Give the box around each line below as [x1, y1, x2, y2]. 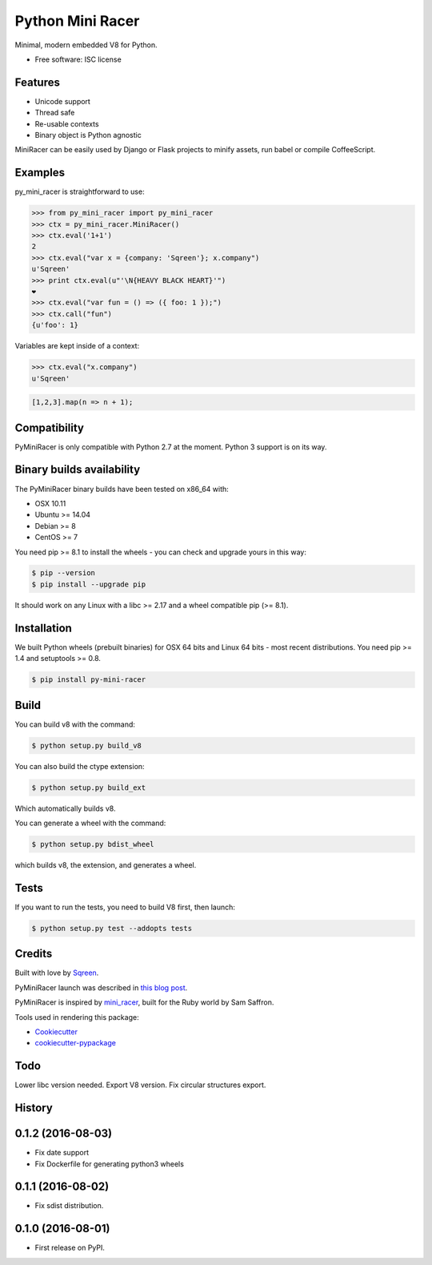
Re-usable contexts [34, 119, 99, 128]
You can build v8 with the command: [14, 719, 136, 729]
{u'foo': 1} [31, 320, 79, 330]
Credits [14, 947, 53, 961]
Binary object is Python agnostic [34, 131, 142, 140]
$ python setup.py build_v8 [31, 741, 142, 750]
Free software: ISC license [34, 54, 122, 64]
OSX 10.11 [34, 498, 66, 508]
